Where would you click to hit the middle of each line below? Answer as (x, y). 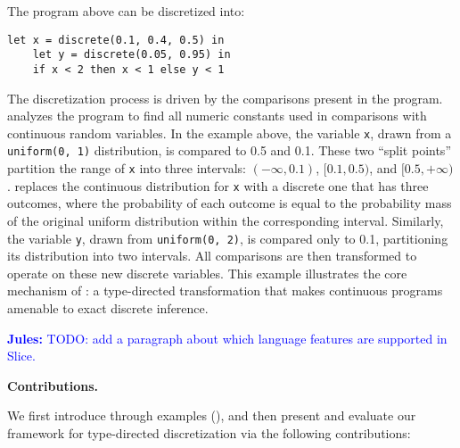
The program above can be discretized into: (126, 11)
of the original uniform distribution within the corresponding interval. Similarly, (226, 220)
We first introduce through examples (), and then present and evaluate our (212, 415)
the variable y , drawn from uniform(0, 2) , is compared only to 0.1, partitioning (228, 238)
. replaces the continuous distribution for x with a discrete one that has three (218, 185)
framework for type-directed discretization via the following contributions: (209, 432)
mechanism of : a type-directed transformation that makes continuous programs (225, 290)
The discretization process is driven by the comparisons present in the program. (225, 98)
